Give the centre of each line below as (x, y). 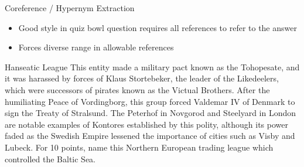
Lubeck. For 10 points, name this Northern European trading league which (139, 147)
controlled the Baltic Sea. (50, 159)
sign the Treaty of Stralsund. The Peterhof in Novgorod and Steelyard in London (151, 113)
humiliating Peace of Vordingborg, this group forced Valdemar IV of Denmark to (150, 101)
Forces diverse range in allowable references (96, 47)
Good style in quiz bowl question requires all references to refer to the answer (158, 27)
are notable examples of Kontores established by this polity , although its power (146, 124)
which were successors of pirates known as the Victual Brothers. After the (137, 89)
